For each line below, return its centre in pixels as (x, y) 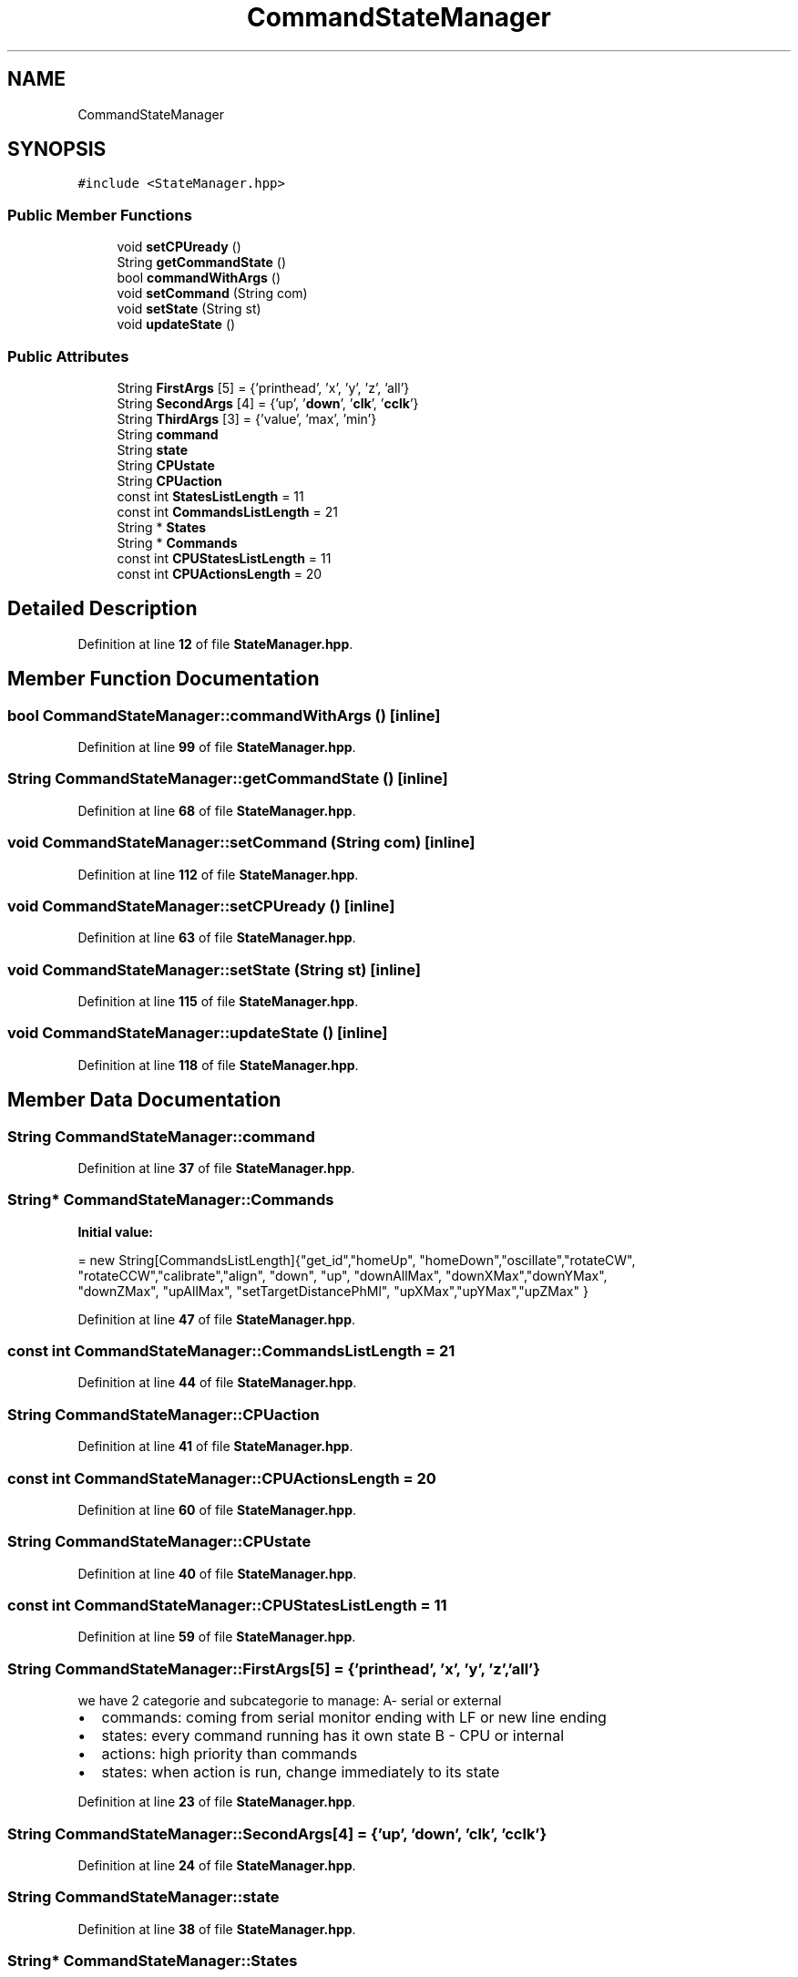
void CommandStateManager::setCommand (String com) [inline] (241, 843)
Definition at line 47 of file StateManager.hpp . (217, 1319)
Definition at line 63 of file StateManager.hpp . (217, 938)
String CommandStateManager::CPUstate (159, 1542)
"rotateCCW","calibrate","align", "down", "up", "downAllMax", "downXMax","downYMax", (343, 1275)
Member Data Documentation (144, 1100)
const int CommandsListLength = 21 (227, 511)
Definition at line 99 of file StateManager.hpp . (217, 747)
